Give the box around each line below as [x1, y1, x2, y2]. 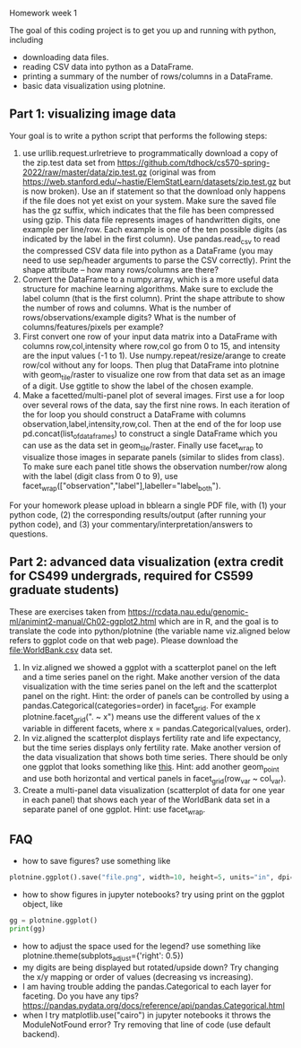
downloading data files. [21, 52, 109, 62]
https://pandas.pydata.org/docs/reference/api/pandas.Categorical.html [21, 1000, 285, 1010]
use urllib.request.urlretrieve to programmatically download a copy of [21, 147, 279, 158]
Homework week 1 [9, 8, 78, 18]
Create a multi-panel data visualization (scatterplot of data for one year [21, 784, 285, 795]
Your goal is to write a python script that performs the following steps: [9, 130, 268, 141]
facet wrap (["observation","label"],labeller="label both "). [21, 480, 221, 493]
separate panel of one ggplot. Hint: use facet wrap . [21, 803, 206, 817]
